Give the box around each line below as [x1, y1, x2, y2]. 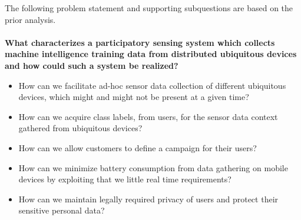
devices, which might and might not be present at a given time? [18, 91, 249, 103]
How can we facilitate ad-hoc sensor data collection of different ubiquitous [18, 79, 286, 91]
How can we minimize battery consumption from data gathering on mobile [18, 161, 288, 174]
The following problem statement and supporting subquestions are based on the [5, 2, 293, 14]
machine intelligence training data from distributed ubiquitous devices [5, 48, 297, 60]
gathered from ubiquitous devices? [18, 122, 143, 134]
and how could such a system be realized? [5, 59, 178, 71]
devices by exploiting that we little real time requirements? [18, 173, 231, 185]
